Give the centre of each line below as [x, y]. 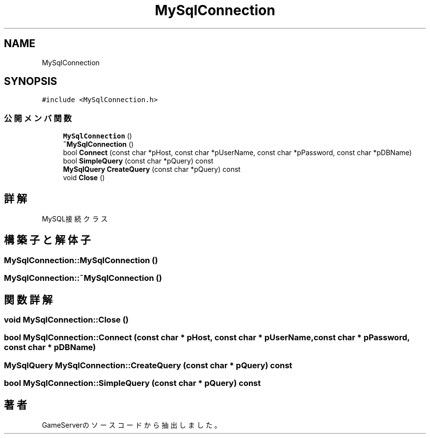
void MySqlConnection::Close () [67, 320]
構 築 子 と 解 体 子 [47, 240]
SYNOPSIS [31, 82]
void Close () [84, 178]
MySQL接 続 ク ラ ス [75, 219]
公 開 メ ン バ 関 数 [38, 118]
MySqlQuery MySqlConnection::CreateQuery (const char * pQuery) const [148, 365]
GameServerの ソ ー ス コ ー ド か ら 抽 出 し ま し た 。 [132, 425]
